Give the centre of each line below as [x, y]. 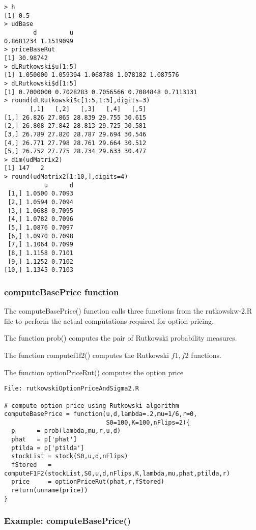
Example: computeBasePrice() [68, 521]
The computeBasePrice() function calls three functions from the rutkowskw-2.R [128, 311]
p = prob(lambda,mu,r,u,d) [66, 431]
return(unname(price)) [50, 491]
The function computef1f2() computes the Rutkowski [87, 355]
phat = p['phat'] [44, 440]
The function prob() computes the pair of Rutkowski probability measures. [121, 338]
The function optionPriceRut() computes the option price [94, 372]
